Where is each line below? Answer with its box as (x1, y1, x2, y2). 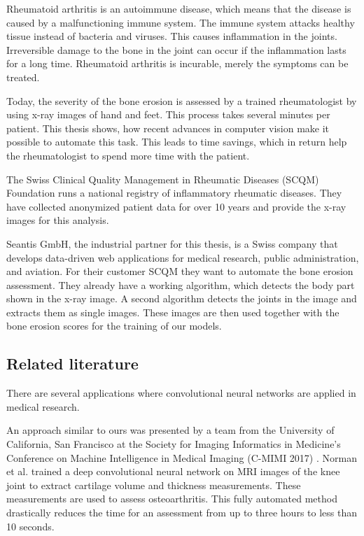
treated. (6, 69, 40, 84)
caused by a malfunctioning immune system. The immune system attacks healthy (6, 15, 355, 29)
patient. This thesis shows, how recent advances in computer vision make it (6, 120, 330, 135)
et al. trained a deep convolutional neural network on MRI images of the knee (6, 464, 340, 479)
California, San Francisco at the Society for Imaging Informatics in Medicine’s (6, 437, 341, 451)
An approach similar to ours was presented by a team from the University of (6, 423, 335, 437)
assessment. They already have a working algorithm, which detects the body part (6, 277, 355, 292)
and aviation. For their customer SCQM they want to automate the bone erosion (6, 264, 353, 278)
